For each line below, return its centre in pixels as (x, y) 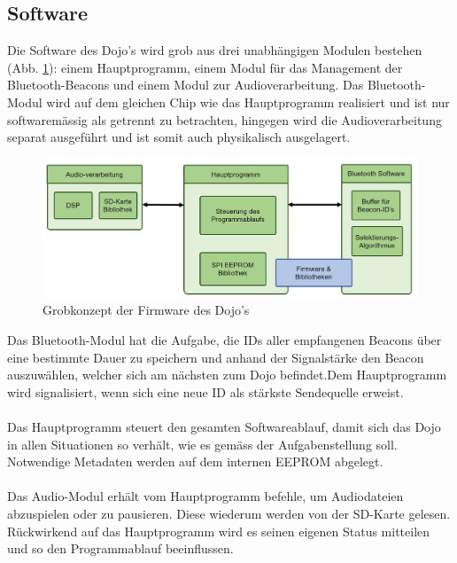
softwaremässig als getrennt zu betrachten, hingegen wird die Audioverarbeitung (225, 119)
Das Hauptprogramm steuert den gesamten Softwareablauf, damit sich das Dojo (224, 426)
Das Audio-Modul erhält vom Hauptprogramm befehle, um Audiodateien (205, 496)
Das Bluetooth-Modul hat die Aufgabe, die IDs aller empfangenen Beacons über (225, 340)
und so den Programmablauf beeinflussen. (120, 548)
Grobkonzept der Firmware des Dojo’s (146, 310)
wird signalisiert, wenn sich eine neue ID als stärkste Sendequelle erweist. (205, 391)
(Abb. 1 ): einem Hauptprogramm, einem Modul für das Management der (205, 67)
